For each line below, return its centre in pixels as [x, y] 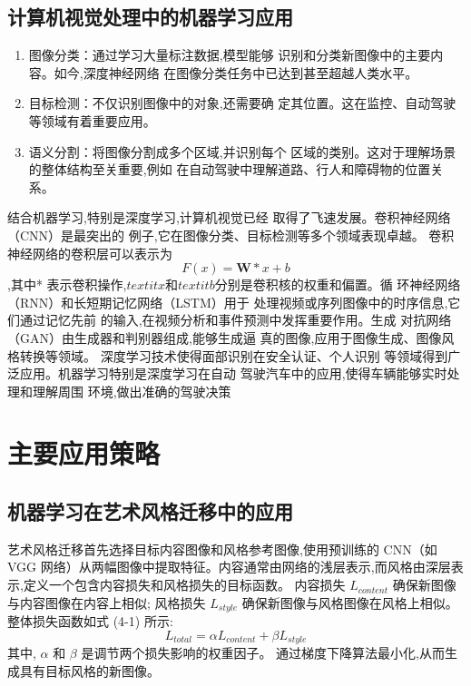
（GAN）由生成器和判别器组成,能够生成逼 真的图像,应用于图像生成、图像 [225, 337]
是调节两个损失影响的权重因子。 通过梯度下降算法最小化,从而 [263, 653]
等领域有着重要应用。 [92, 120]
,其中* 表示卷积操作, [67, 284]
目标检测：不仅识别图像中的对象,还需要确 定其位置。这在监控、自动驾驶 [242, 103]
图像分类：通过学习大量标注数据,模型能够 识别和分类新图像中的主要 [230, 55]
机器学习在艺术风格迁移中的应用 [150, 511]
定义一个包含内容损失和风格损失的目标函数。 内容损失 [184, 585]
